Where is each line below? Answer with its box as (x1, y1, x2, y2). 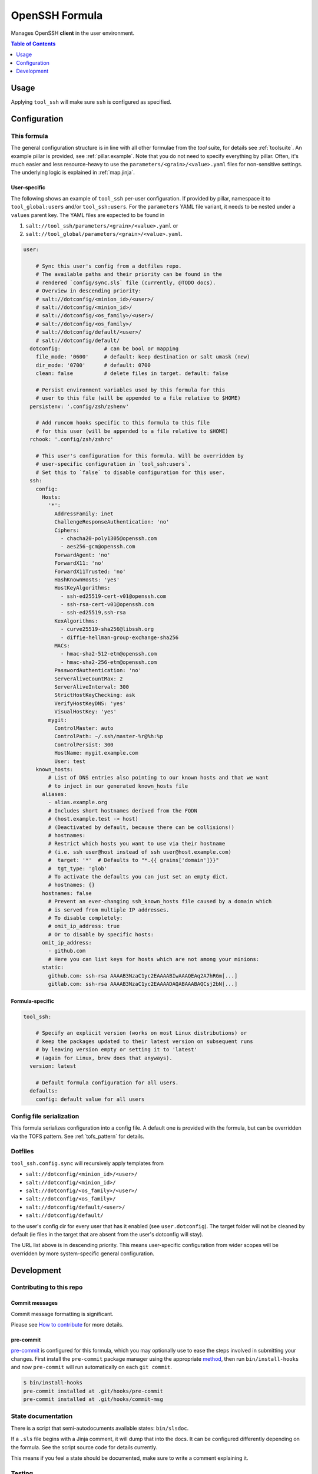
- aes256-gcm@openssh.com (60, 543, 135, 550)
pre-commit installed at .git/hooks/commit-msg (23, 1396, 163, 1403)
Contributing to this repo (11, 1283, 83, 1291)
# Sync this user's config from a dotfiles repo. (35, 263, 182, 269)
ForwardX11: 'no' (54, 560, 104, 567)
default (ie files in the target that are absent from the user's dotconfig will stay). (11, 1230, 204, 1238)
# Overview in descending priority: (35, 288, 141, 294)
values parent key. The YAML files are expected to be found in (11, 211, 165, 218)
